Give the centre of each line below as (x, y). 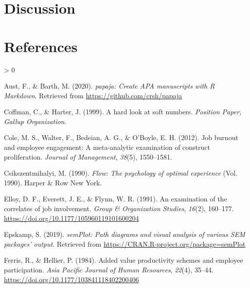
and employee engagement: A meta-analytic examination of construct (107, 147)
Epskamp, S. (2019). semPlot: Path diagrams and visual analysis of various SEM (125, 234)
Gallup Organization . (35, 121)
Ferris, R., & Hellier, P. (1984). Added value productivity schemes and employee (124, 260)
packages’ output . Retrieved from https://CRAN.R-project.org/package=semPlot (125, 243)
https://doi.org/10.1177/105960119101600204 (71, 218)
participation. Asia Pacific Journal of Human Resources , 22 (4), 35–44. (109, 270)
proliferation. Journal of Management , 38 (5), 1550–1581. (88, 156)
